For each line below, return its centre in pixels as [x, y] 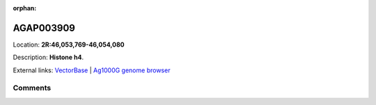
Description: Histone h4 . [48, 57]
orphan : [25, 8]
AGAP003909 [44, 28]
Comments [32, 88]
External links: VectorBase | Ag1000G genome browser [92, 70]
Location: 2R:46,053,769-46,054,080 [69, 45]
